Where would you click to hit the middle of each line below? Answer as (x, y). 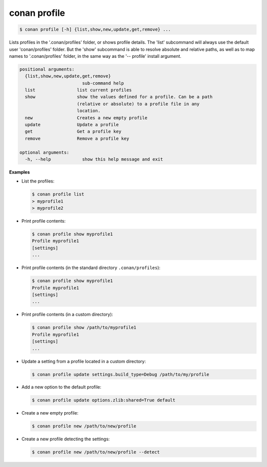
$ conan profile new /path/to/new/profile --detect (96, 452)
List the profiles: (38, 181)
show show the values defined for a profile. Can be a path (119, 97)
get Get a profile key (73, 132)
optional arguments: (44, 152)
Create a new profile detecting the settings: (66, 439)
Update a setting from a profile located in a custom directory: (84, 361)
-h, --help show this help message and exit (94, 159)
